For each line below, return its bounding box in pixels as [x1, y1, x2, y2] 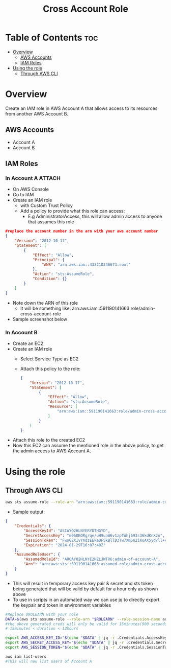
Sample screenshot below [12, 316, 68, 322]
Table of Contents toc [5, 32, 98, 43]
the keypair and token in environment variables [12, 602, 111, 608]
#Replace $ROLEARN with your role [5, 612, 79, 617]
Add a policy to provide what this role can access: [20, 208, 125, 214]
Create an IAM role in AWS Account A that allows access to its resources [5, 105, 158, 111]
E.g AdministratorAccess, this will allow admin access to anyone [27, 213, 162, 220]
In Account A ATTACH [5, 175, 61, 181]
